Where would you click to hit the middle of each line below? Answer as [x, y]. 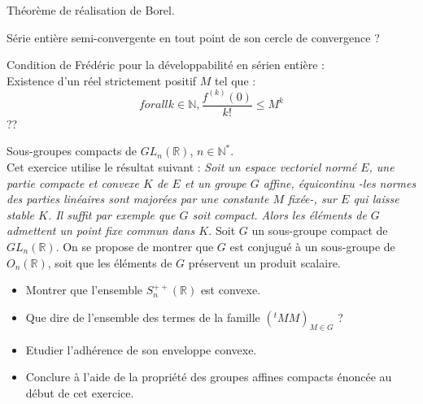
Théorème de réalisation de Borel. [91, 10]
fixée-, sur [313, 199]
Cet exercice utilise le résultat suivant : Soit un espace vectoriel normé [182, 167]
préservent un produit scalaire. [264, 262]
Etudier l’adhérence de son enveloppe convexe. [141, 349]
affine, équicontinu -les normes [340, 182]
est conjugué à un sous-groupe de [312, 247]
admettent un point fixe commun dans [101, 230]
